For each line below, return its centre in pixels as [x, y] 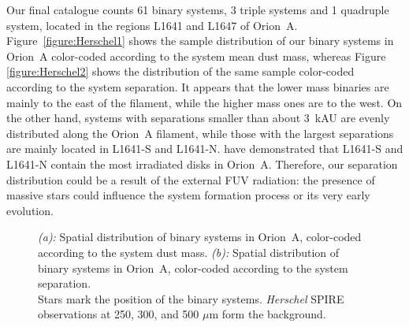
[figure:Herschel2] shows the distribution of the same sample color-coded [180, 71]
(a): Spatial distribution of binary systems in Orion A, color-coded [200, 237]
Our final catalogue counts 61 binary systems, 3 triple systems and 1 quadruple [198, 9]
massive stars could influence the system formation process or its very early [188, 195]
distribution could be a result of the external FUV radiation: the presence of [191, 179]
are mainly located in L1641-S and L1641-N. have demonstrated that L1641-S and [205, 149]
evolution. [30, 210]
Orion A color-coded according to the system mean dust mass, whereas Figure [196, 56]
